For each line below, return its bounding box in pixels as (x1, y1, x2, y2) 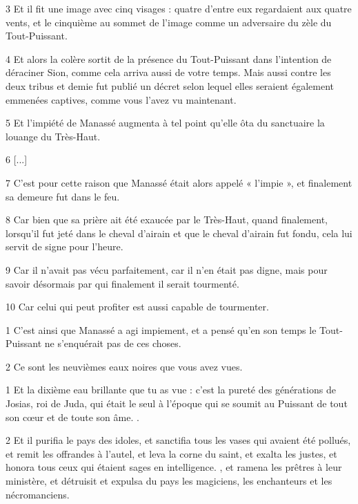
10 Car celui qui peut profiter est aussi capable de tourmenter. (6, 299, 269, 314)
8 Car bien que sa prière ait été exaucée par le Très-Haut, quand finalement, (6, 212, 328, 227)
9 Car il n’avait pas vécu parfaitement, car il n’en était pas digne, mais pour (6, 262, 328, 277)
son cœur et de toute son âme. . (6, 409, 139, 424)
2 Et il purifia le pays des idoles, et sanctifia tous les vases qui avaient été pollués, (6, 433, 351, 447)
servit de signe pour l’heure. (6, 239, 123, 254)
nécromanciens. (6, 487, 70, 501)
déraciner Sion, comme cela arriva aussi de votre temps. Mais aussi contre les (6, 65, 331, 80)
